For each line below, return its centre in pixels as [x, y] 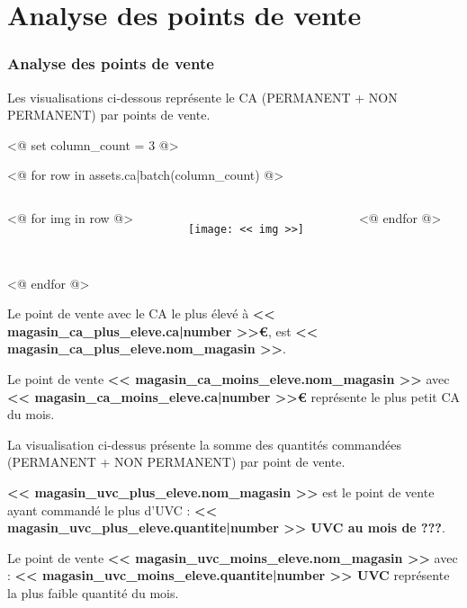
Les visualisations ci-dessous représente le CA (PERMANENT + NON [202, 97]
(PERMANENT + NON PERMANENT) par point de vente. [176, 462]
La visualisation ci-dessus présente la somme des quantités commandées [205, 444]
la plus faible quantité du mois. [93, 592]
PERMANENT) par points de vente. [109, 115]
